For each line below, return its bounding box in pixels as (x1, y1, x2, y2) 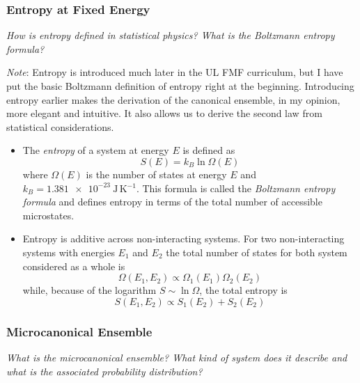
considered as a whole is (22, 258, 125, 273)
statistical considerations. (6, 119, 114, 134)
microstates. (22, 208, 75, 222)
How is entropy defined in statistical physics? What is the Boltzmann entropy (6, 28, 335, 42)
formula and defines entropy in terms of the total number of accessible (22, 194, 322, 209)
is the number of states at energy (86, 166, 227, 181)
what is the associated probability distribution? (6, 364, 203, 378)
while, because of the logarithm (22, 283, 157, 297)
